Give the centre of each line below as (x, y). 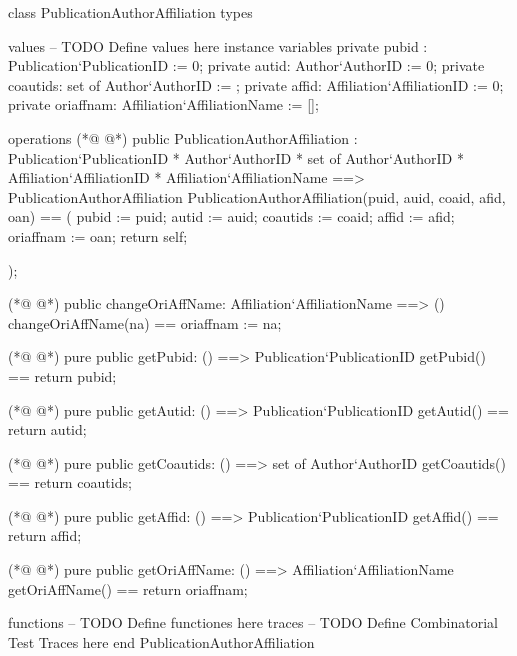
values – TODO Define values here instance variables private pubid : (218, 45)
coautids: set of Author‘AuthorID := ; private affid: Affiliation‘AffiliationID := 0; (256, 84)
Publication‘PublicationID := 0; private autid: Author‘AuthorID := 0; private (246, 65)
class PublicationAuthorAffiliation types (130, 12)
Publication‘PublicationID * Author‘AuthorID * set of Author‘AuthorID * (236, 157)
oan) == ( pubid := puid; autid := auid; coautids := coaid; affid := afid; (231, 216)
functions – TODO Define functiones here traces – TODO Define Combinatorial (253, 622)
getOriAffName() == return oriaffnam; (128, 588)
